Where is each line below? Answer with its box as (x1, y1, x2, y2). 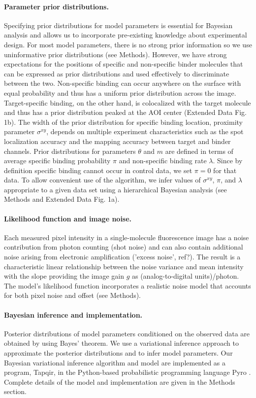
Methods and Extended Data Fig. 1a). (4, 194, 120, 204)
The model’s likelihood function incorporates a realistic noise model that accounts (4, 280, 251, 290)
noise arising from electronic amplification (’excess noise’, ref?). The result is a (4, 252, 241, 262)
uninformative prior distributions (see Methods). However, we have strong (4, 49, 227, 59)
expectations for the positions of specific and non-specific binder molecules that (4, 59, 243, 69)
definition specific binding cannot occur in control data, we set (4, 165, 192, 175)
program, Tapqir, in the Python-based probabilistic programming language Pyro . (4, 367, 251, 377)
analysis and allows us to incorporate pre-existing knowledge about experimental (4, 30, 247, 40)
